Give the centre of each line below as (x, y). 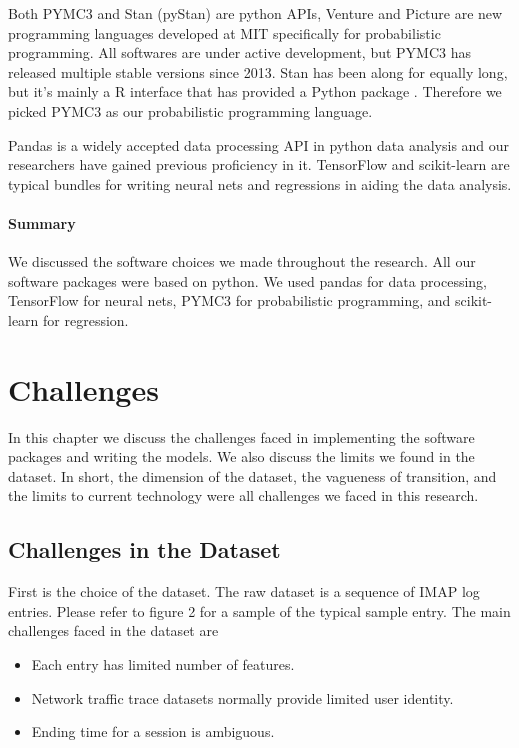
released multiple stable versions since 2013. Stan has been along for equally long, (258, 71)
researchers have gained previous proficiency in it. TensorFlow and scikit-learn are (259, 164)
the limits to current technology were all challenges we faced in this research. (243, 495)
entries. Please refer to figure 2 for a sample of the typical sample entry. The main (259, 610)
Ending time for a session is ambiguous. (153, 731)
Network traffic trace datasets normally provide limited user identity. (242, 697)
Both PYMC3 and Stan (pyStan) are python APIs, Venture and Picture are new (255, 13)
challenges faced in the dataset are (113, 630)
